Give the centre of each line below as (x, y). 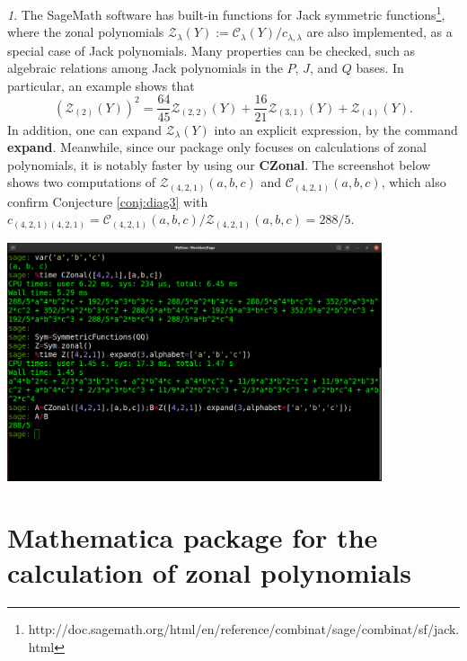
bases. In (380, 68)
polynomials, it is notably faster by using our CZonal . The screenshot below (219, 164)
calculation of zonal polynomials (209, 572)
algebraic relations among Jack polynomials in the (145, 68)
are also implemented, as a (379, 32)
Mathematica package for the (193, 537)
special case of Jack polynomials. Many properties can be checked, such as (211, 50)
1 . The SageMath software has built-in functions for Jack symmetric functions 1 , (226, 13)
